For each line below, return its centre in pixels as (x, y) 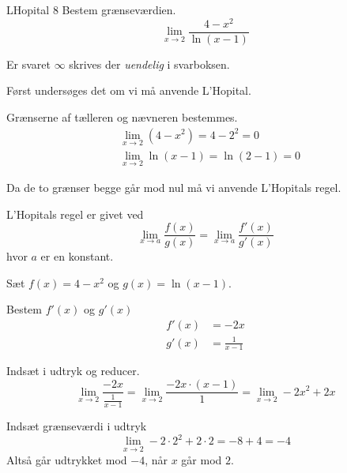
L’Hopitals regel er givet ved (75, 214)
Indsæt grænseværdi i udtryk (77, 426)
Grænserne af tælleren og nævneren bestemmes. (122, 116)
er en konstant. (77, 256)
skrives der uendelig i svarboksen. (149, 64)
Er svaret (28, 64)
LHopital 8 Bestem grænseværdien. (91, 9)
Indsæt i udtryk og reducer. (73, 371)
